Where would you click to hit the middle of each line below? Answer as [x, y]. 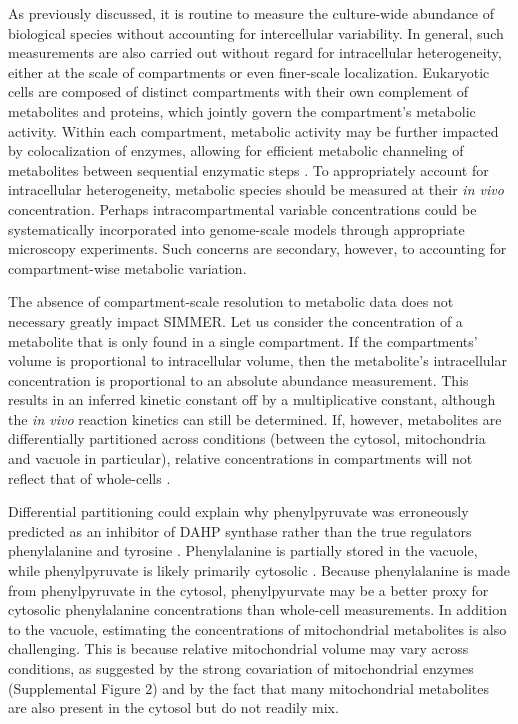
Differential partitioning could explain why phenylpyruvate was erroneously [238, 511]
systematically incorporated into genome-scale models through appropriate [236, 228]
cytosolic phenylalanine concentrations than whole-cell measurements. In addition [257, 609]
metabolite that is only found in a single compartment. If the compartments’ [243, 340]
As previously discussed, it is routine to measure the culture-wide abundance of [251, 13]
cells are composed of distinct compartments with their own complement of [238, 91]
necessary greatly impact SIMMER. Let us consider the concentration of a [235, 320]
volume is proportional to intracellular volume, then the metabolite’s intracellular [257, 360]
